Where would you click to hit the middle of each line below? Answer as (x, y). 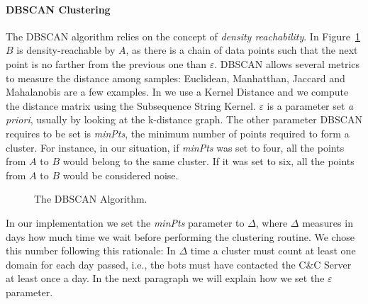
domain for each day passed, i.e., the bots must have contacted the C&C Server (179, 264)
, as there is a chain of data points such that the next (242, 50)
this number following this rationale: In (91, 250)
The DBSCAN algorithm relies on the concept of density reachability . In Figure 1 (183, 36)
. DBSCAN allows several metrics (287, 63)
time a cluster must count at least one (273, 250)
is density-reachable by (66, 50)
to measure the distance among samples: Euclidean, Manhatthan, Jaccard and (175, 78)
